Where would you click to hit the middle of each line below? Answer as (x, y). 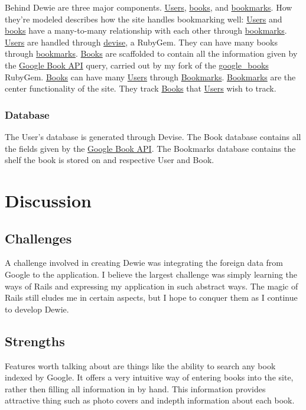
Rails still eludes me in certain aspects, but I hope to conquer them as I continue (151, 297)
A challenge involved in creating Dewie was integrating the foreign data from (144, 263)
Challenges (38, 238)
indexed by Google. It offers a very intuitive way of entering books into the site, (149, 377)
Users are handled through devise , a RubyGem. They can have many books (141, 42)
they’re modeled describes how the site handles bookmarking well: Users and (144, 19)
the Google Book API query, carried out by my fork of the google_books (137, 65)
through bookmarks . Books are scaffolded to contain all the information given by (151, 53)
